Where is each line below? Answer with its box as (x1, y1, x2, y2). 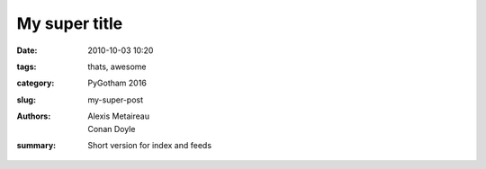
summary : (16, 139, 57, 150)
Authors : (16, 111, 51, 121)
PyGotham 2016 (87, 77, 148, 89)
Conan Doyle (87, 123, 136, 134)
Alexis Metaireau (87, 111, 150, 121)
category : (16, 77, 55, 89)
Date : (16, 45, 38, 56)
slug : (16, 94, 36, 105)
